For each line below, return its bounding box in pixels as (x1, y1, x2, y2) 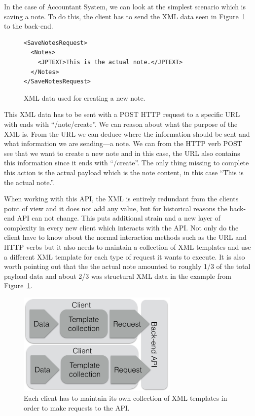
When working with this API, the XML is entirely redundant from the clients (4, 193, 239, 204)
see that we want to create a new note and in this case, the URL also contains (4, 148, 240, 158)
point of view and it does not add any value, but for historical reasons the (4, 203, 227, 213)
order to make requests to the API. (24, 402, 130, 413)
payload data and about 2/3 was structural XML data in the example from (4, 270, 231, 281)
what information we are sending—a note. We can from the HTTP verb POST (4, 138, 242, 149)
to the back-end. (4, 21, 53, 31)
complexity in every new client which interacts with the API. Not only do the (4, 222, 239, 232)
